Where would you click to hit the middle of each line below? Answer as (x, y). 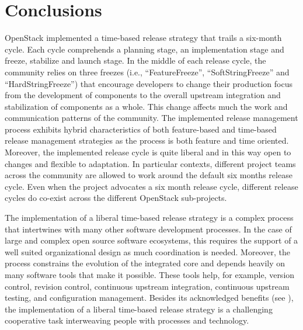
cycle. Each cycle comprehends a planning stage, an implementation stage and (144, 49)
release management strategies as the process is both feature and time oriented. (147, 140)
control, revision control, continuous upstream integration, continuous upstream (147, 286)
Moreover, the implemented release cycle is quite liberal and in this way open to (148, 152)
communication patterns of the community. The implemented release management (151, 118)
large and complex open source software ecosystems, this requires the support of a (151, 240)
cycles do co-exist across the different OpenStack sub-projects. (116, 198)
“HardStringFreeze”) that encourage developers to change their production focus (149, 83)
